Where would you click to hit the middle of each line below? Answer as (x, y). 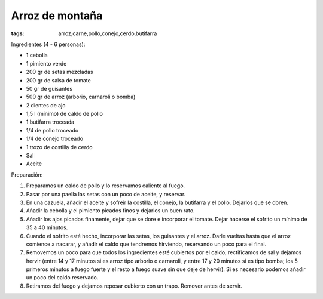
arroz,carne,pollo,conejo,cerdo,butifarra (108, 33)
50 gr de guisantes (49, 88)
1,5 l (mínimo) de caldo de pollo (64, 114)
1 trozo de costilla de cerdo (59, 147)
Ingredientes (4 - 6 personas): (48, 44)
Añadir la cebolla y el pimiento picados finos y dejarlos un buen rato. (110, 211)
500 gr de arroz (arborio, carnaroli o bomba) (81, 97)
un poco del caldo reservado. (62, 278)
